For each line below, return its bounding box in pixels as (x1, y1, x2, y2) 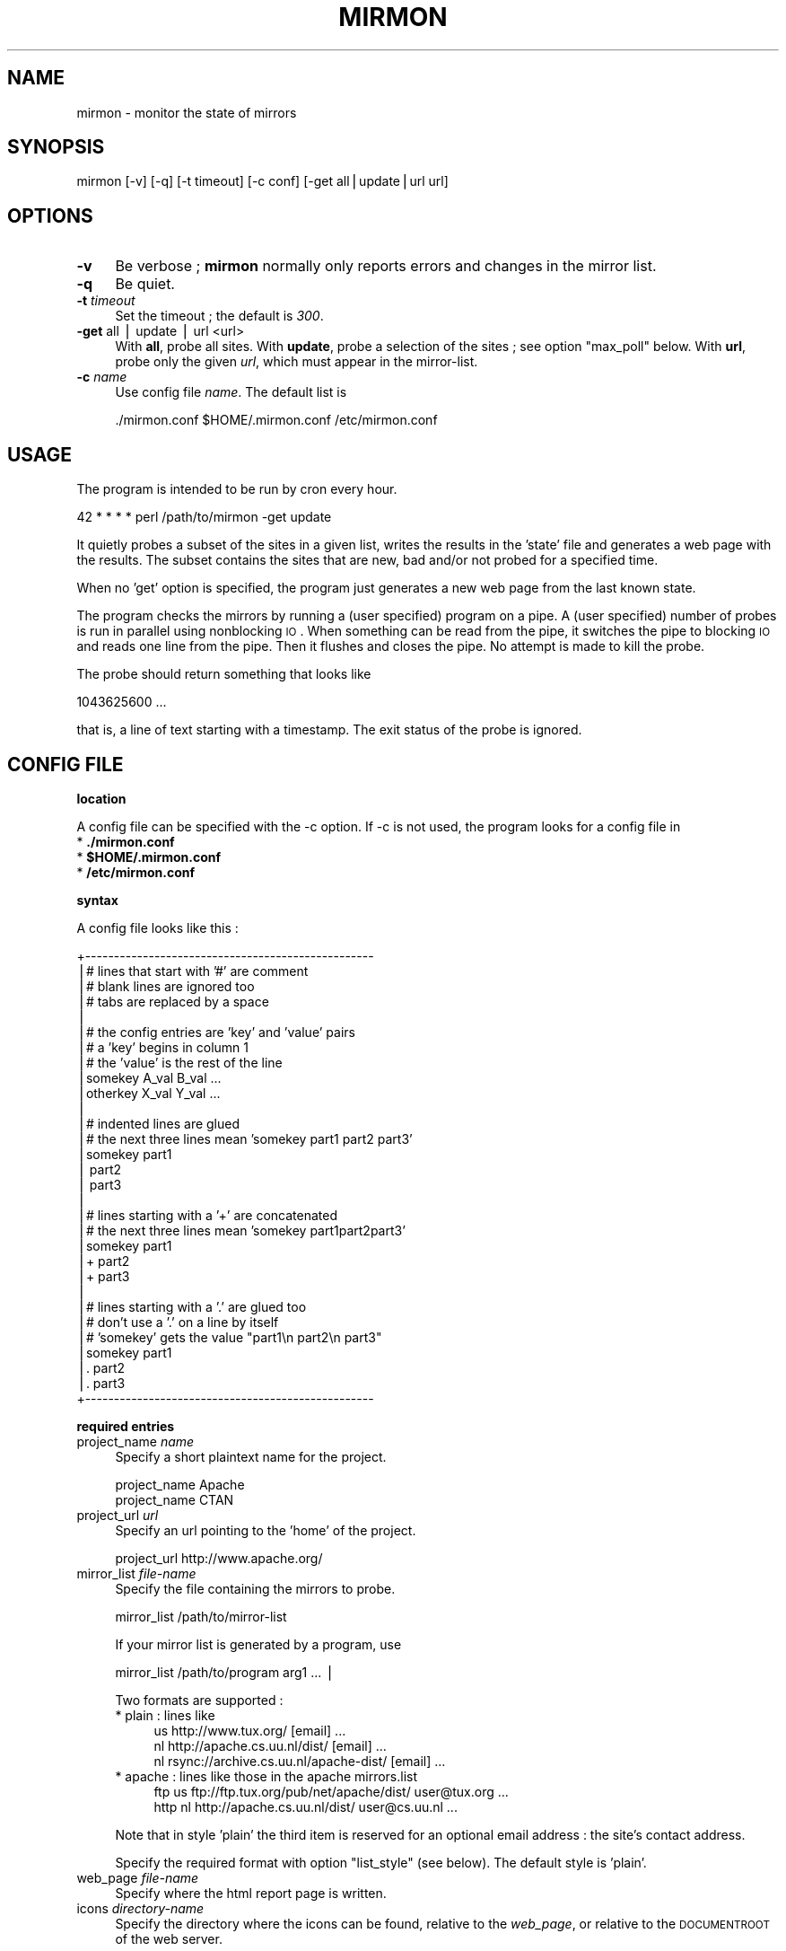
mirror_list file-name (76, 1565, 196, 1581)
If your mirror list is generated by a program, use (115, 1636, 402, 1652)
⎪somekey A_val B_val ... (76, 1069, 222, 1085)
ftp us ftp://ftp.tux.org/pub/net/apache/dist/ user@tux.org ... (153, 1783, 509, 1799)
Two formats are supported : (115, 1692, 284, 1708)
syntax (76, 892, 118, 908)
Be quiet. (115, 275, 175, 294)
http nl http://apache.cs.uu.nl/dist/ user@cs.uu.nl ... (153, 1798, 458, 1815)
